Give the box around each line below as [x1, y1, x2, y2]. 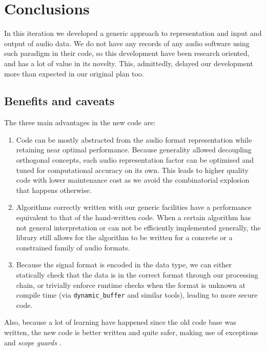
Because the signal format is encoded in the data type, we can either [16, 259, 232, 270]
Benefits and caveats [4, 93, 115, 109]
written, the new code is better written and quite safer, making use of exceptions [4, 327, 258, 338]
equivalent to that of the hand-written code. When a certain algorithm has [16, 212, 251, 223]
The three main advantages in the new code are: [4, 117, 156, 128]
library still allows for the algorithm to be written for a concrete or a [16, 232, 233, 243]
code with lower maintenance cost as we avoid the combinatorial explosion [16, 174, 250, 185]
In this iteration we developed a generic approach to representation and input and [4, 28, 262, 38]
